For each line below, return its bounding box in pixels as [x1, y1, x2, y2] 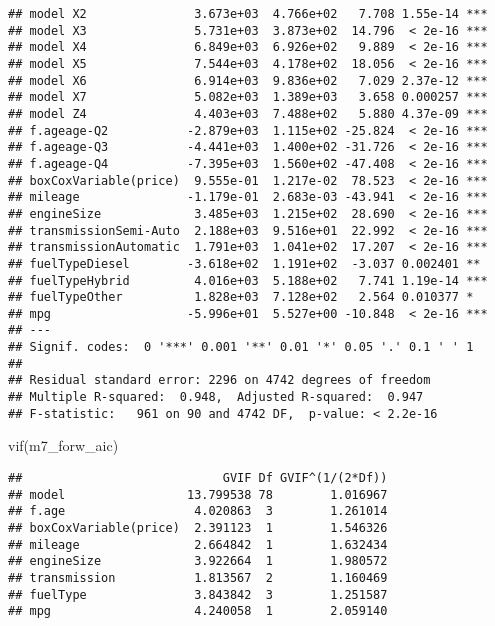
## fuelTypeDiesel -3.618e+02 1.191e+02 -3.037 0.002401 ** [8, 256, 481, 271]
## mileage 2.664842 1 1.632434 [8, 537, 388, 552]
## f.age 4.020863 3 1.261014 [8, 504, 388, 519]
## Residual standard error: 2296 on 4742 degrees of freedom [8, 373, 431, 388]
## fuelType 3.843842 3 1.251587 [8, 587, 388, 602]
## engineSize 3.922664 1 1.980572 [8, 554, 388, 569]
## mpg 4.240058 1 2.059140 [8, 604, 388, 619]
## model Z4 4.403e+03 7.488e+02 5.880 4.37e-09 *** [8, 106, 488, 121]
